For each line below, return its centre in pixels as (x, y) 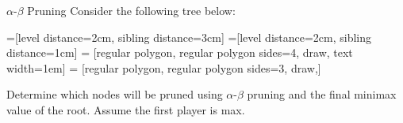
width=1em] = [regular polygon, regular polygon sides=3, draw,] (164, 67)
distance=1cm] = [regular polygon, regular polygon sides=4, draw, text (180, 52)
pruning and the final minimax (322, 94)
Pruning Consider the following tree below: (131, 10)
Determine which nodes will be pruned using (115, 94)
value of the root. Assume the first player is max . (126, 109)
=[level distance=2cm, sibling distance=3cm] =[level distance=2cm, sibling (189, 37)
